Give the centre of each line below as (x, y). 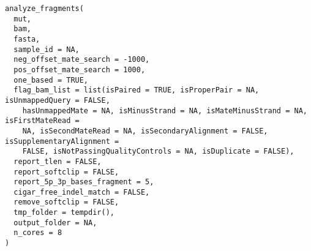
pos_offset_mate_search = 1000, (80, 69)
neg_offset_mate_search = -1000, (82, 60)
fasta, (27, 39)
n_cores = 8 (38, 233)
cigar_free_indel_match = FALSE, (82, 192)
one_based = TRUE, (51, 80)
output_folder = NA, (55, 223)
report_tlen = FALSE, (58, 161)
